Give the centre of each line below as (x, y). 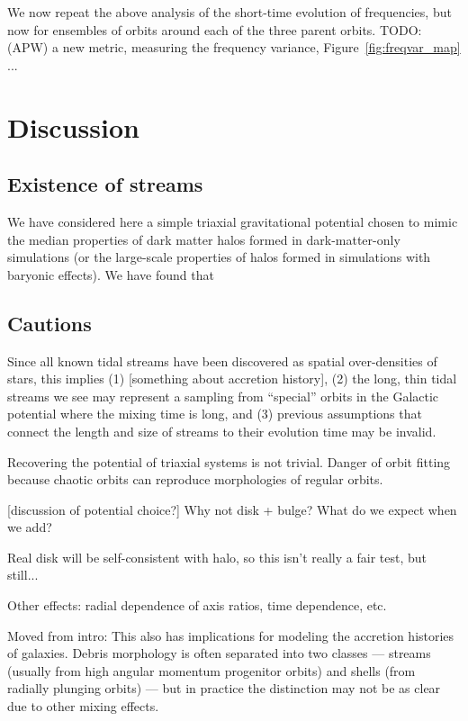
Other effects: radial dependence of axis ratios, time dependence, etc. (197, 605)
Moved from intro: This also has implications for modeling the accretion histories (231, 635)
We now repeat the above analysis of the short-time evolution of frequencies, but (229, 12)
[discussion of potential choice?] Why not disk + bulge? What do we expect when (232, 509)
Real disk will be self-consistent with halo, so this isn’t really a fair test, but (217, 557)
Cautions (49, 323)
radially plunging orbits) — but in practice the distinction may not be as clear (224, 688)
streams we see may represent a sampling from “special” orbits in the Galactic (223, 396)
